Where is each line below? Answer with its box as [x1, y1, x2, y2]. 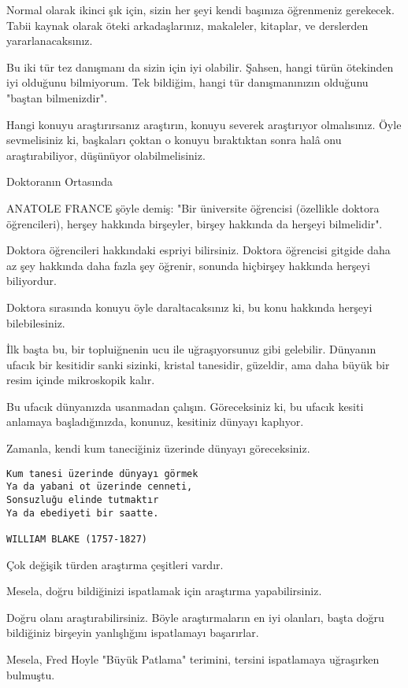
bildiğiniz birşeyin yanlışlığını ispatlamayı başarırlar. [6, 624, 259, 641]
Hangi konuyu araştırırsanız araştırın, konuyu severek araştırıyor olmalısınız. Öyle [6, 116, 402, 132]
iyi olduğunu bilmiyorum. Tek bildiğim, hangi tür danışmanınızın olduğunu [6, 74, 369, 91]
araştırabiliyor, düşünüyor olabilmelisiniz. [6, 146, 206, 163]
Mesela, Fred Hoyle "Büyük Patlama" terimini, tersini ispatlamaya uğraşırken [6, 650, 380, 667]
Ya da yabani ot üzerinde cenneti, [6, 481, 193, 493]
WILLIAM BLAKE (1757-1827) [6, 533, 147, 545]
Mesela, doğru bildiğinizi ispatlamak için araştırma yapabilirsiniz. [6, 583, 322, 599]
